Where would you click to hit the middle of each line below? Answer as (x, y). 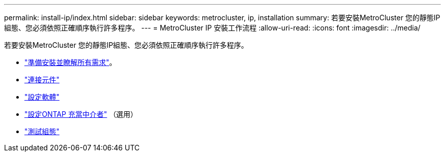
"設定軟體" (42, 97)
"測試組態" (42, 131)
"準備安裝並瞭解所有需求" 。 (71, 62)
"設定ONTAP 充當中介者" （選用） (81, 114)
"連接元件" (42, 80)
